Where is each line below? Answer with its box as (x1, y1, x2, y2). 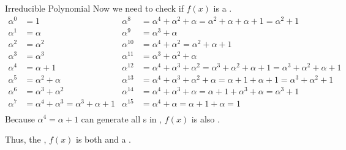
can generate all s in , (81, 112, 162, 125)
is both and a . (76, 133, 131, 146)
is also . (191, 112, 220, 125)
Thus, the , (5, 133, 47, 146)
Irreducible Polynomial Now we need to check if (5, 2, 184, 14)
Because (5, 112, 35, 125)
